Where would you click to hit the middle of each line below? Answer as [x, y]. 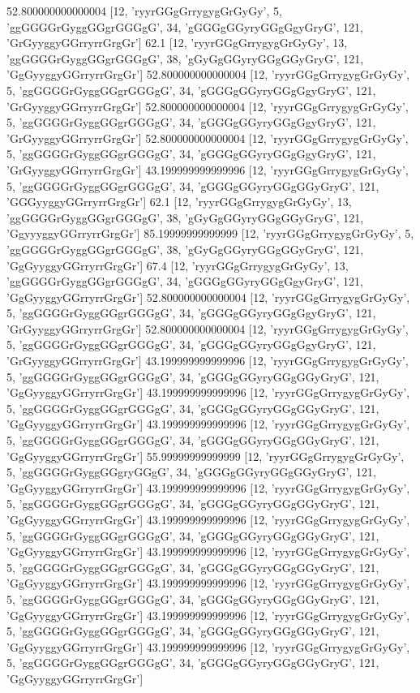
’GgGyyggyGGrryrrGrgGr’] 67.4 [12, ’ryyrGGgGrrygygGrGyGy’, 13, [178, 265]
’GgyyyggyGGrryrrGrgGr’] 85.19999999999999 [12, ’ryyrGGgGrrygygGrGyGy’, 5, [210, 233]
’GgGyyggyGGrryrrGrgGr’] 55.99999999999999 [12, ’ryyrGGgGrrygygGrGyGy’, [206, 456]
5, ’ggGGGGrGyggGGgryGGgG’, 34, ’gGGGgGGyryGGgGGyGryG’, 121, [191, 472]
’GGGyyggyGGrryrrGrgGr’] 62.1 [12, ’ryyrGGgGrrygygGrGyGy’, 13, [179, 202]
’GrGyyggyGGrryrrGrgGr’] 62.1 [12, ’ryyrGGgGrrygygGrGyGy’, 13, [177, 43]
